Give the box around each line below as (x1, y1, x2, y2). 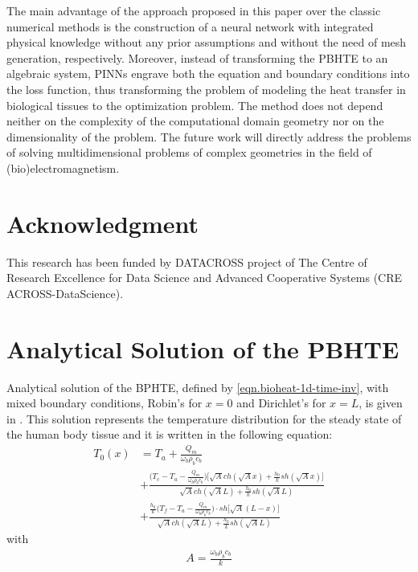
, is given (359, 394, 403, 411)
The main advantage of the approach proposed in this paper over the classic (6, 2, 381, 18)
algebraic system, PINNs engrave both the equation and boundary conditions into (6, 65, 410, 82)
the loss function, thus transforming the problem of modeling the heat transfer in (6, 80, 406, 97)
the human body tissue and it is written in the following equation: (6, 426, 333, 443)
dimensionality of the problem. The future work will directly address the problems (6, 128, 412, 145)
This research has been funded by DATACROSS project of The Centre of (6, 253, 367, 270)
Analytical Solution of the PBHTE (6, 332, 400, 365)
